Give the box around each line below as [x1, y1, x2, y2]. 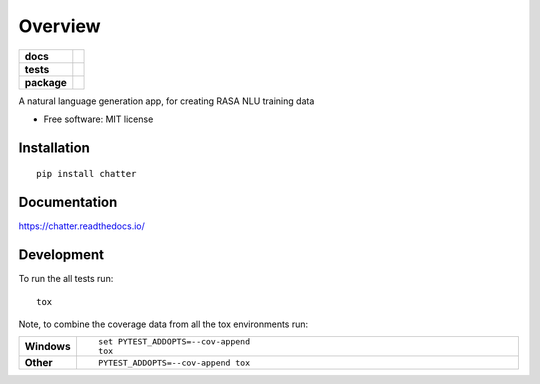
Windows [24, 340, 71, 354]
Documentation [18, 194, 118, 211]
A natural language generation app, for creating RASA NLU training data [18, 95, 315, 107]
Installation [18, 139, 90, 156]
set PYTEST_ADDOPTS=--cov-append [98, 336, 250, 347]
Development [18, 246, 105, 264]
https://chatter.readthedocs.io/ [18, 220, 145, 232]
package [24, 75, 67, 89]
